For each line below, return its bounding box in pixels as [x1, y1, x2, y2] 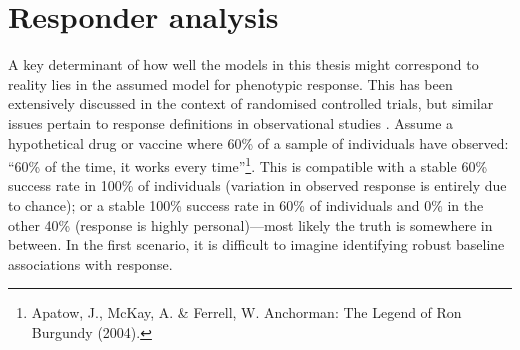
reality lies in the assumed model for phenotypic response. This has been [8, 73, 453, 94]
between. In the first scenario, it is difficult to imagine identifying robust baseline [8, 234, 505, 255]
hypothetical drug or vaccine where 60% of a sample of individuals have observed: [8, 132, 509, 153]
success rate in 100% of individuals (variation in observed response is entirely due [8, 175, 507, 196]
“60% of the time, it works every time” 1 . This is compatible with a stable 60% [8, 153, 488, 176]
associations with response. [8, 253, 173, 274]
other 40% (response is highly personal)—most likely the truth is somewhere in [8, 214, 493, 235]
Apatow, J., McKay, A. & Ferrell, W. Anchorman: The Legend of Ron [31, 302, 462, 323]
